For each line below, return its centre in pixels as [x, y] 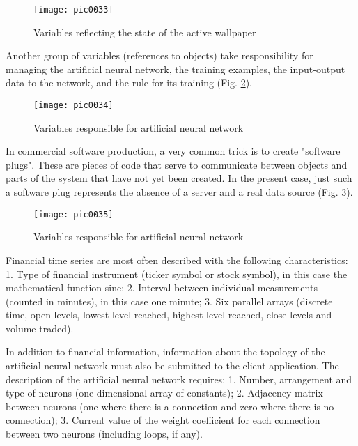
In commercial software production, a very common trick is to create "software [173, 151]
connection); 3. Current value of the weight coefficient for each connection [163, 420]
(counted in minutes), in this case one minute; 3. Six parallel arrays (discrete [169, 301]
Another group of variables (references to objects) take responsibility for [159, 55]
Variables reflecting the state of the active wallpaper [145, 32]
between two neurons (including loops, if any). [104, 434]
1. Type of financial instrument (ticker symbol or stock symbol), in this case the [177, 274]
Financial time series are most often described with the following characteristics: [177, 260]
